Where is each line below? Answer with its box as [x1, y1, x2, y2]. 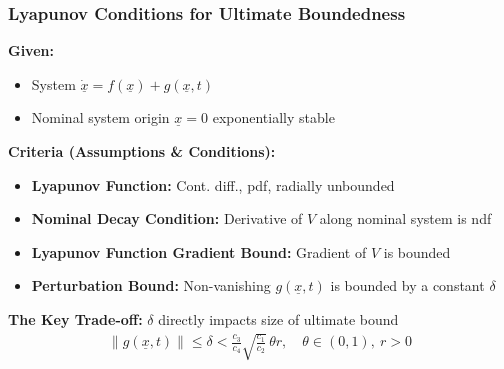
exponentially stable [212, 107, 335, 128]
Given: [8, 40, 54, 61]
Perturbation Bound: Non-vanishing [31, 275, 271, 296]
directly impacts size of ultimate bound [158, 308, 399, 329]
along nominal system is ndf [319, 208, 492, 229]
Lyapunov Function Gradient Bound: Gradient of [31, 241, 367, 262]
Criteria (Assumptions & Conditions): [8, 141, 276, 161]
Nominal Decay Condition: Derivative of [31, 208, 303, 229]
